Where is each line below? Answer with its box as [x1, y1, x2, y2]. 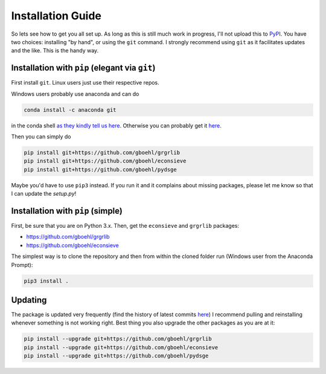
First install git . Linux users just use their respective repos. [11, 79, 159, 86]
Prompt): [11, 261, 33, 268]
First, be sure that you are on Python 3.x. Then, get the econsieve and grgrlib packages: [11, 222, 240, 230]
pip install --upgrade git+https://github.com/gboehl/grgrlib [24, 335, 212, 343]
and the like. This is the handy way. [11, 47, 99, 54]
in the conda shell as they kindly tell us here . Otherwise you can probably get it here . [11, 121, 222, 129]
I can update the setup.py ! [11, 190, 77, 198]
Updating [11, 295, 47, 305]
